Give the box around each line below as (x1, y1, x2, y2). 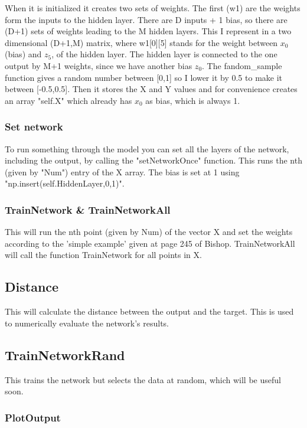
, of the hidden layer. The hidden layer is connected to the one (51, 48, 277, 60)
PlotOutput (5, 410, 61, 424)
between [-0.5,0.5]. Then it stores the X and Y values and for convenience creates (5, 83, 298, 95)
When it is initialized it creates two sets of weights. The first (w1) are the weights (5, 2, 301, 14)
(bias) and (5, 48, 42, 60)
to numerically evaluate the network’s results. (5, 316, 169, 329)
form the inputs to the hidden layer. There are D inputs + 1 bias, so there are (5, 13, 288, 25)
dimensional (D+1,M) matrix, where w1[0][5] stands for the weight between (5, 36, 278, 48)
